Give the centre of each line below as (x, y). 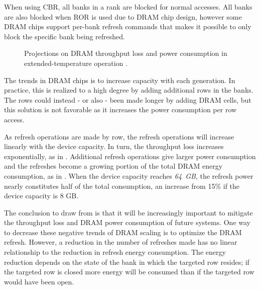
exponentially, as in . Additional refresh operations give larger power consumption (130, 156)
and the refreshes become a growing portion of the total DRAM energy (113, 166)
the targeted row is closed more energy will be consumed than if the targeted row (129, 272)
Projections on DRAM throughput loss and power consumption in (126, 53)
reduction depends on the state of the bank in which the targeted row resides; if (127, 262)
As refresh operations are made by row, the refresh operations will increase (119, 136)
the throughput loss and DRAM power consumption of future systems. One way (127, 222)
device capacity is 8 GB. (41, 196)
